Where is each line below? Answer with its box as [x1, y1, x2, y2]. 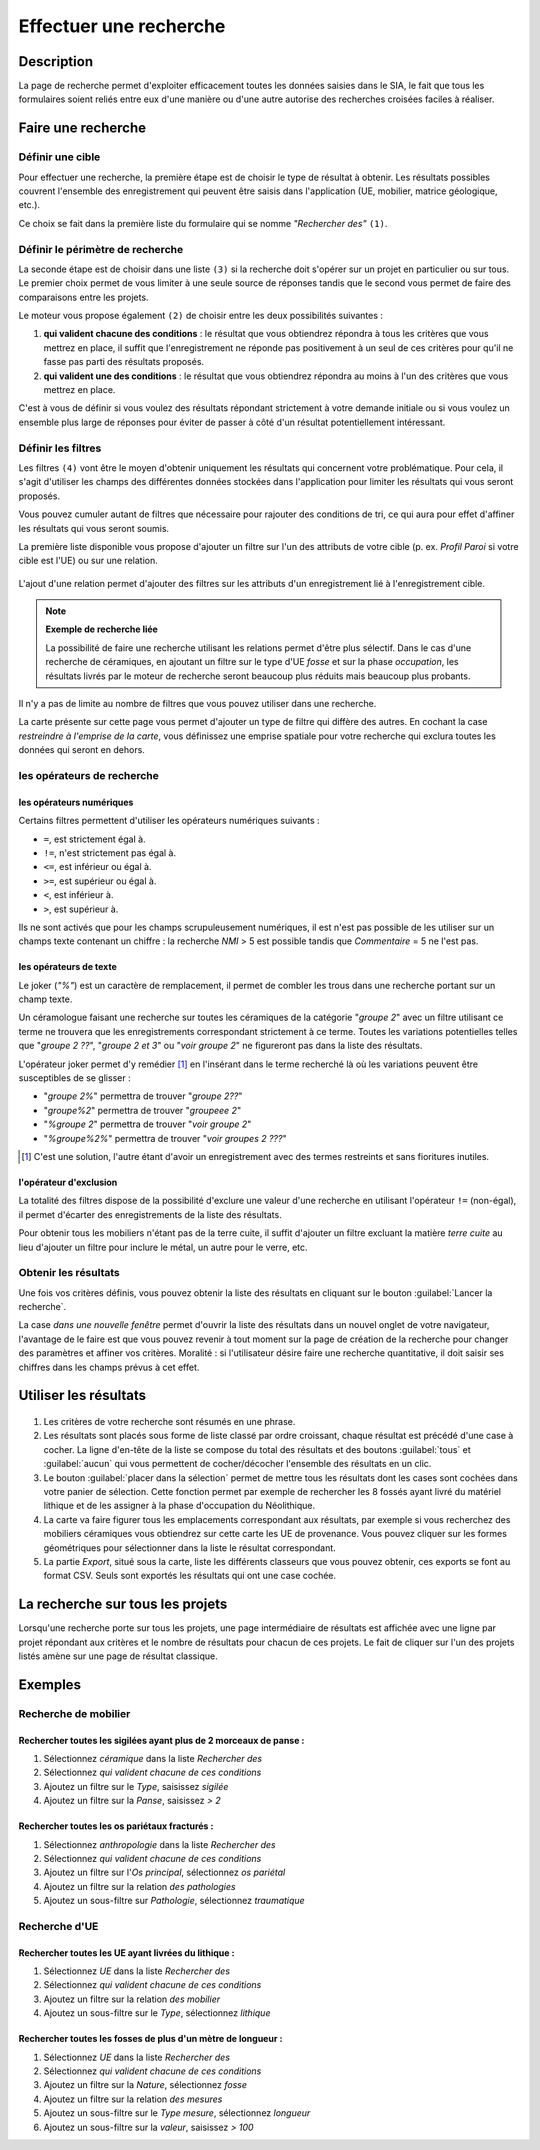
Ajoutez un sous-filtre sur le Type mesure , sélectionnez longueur [43, 2107, 311, 2119]
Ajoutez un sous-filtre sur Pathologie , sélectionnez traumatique [43, 1895, 305, 1907]
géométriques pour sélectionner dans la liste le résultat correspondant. [43, 1541, 337, 1554]
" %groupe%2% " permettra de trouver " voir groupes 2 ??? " [43, 1132, 287, 1144]
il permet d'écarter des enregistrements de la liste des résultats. [18, 1208, 282, 1220]
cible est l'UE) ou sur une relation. [18, 555, 159, 567]
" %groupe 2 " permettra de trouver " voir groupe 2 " [43, 1118, 252, 1130]
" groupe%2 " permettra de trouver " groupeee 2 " [43, 1104, 242, 1116]
